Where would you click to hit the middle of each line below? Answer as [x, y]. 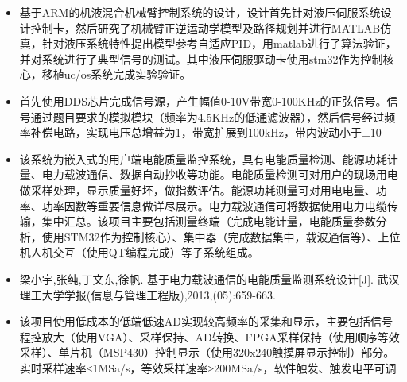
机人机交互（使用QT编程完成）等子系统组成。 [139, 252]
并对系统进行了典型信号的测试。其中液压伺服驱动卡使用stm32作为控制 [201, 58]
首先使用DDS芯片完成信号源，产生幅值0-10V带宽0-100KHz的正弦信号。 [203, 100]
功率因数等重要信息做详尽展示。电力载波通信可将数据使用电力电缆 [214, 205]
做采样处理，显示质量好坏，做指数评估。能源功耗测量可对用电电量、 [198, 189]
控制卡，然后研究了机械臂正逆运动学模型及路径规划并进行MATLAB [205, 27]
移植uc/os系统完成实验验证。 [116, 74]
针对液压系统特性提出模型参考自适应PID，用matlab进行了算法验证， [219, 43]
